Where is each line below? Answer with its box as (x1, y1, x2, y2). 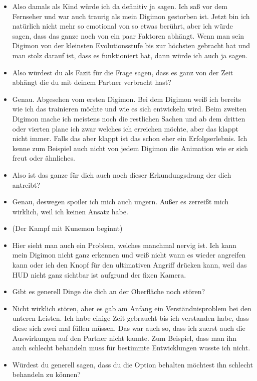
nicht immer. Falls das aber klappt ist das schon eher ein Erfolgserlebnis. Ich (12, 133, 247, 144)
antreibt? (12, 179, 41, 190)
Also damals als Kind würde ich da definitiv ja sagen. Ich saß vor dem (12, 1, 227, 11)
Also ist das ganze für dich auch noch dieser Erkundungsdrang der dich (12, 169, 231, 180)
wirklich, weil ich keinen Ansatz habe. (12, 206, 128, 216)
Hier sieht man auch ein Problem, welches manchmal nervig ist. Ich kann (12, 239, 236, 250)
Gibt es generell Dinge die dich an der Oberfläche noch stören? (12, 286, 205, 297)
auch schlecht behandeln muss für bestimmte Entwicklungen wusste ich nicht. (12, 342, 250, 353)
